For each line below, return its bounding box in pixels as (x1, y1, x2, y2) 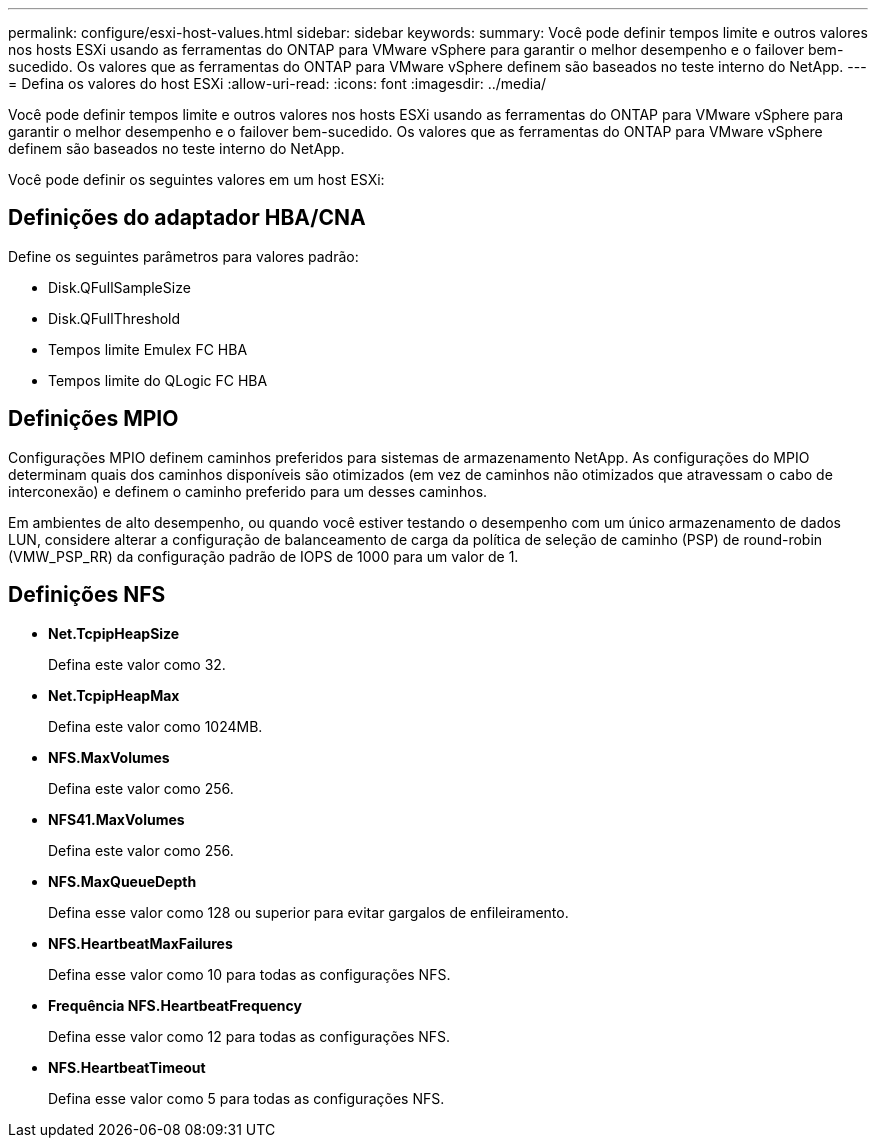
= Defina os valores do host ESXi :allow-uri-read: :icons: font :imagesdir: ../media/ (8, 75, 547, 92)
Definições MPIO (8, 406, 179, 432)
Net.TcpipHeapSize (48, 624, 180, 642)
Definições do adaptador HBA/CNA (8, 205, 366, 231)
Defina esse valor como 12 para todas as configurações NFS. (48, 1027, 451, 1045)
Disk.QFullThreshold (48, 309, 181, 327)
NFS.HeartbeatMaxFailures (48, 934, 233, 952)
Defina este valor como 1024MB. (48, 717, 263, 735)
